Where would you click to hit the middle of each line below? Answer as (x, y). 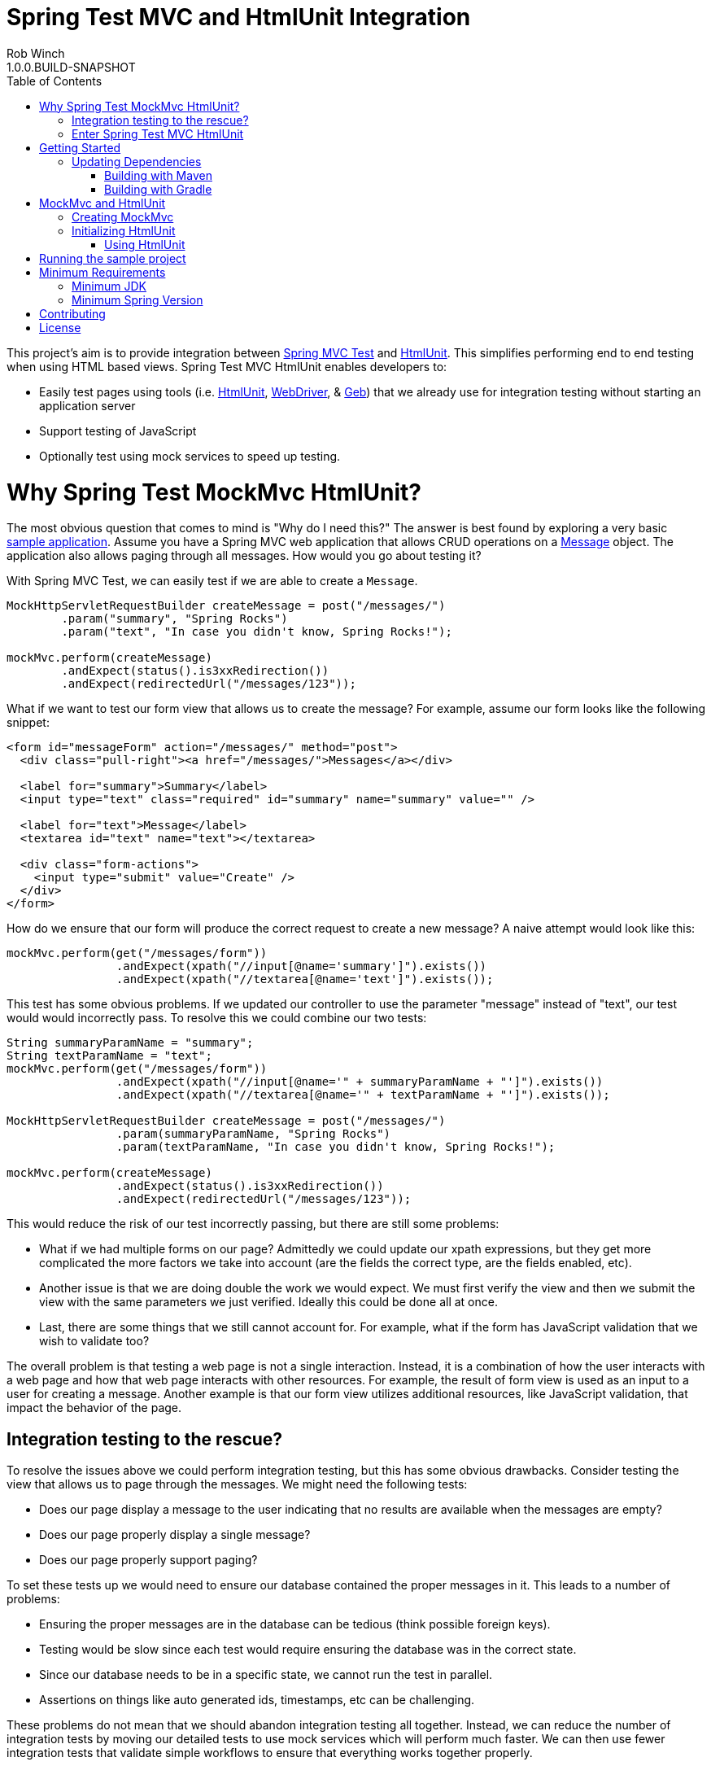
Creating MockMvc (123, 216)
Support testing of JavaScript (118, 431)
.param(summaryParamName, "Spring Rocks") (253, 1134)
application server (87, 405)
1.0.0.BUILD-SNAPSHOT (71, 67)
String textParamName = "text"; (109, 1056)
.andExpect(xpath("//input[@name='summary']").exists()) (301, 966)
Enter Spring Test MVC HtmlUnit (158, 133)
